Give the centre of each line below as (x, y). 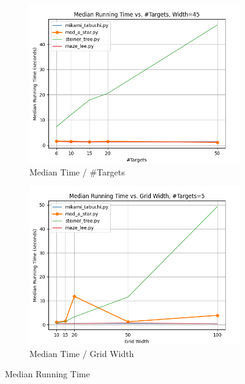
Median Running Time (47, 374)
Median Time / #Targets (77, 171)
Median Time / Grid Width (82, 353)
